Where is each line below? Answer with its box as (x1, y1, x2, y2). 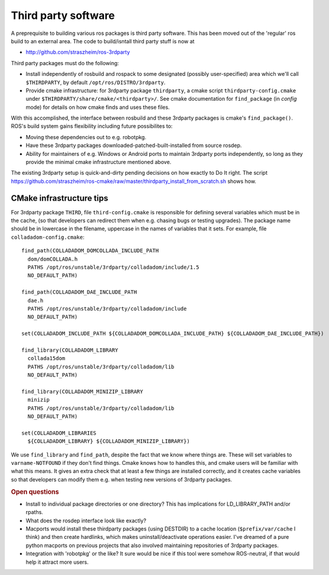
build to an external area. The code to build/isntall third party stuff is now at (11, 37, 195, 44)
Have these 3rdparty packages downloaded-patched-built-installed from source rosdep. (25, 142, 242, 149)
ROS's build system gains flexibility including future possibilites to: (11, 123, 173, 130)
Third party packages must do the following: (11, 59, 120, 66)
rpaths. (25, 509, 44, 516)
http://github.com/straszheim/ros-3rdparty (25, 49, 130, 56)
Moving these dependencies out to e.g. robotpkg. (25, 133, 147, 140)
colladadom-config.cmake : (11, 233, 85, 240)
